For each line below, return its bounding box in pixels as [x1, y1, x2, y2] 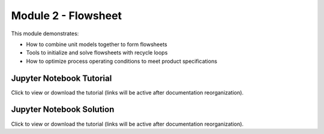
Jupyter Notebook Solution [11, 105, 115, 115]
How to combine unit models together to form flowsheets [26, 41, 167, 48]
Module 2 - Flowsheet [11, 9, 122, 22]
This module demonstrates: [11, 30, 79, 37]
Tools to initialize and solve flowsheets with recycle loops [26, 49, 168, 56]
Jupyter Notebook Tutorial [11, 73, 112, 83]
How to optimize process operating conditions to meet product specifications [26, 57, 217, 65]
